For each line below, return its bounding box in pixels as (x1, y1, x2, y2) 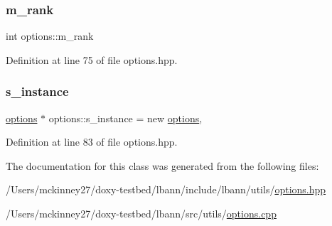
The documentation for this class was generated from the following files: (6, 158, 319, 173)
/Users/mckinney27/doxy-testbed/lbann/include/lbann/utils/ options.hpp (6, 182, 326, 197)
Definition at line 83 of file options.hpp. (6, 134, 178, 149)
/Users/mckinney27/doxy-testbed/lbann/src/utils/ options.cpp (6, 206, 277, 220)
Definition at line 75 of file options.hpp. (6, 52, 178, 67)
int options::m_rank (6, 28, 94, 43)
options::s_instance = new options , (48, 110, 203, 125)
